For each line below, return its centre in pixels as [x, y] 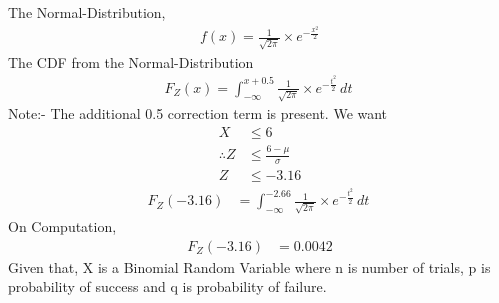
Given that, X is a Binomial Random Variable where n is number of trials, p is [249, 266]
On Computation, [62, 226]
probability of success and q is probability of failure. [167, 286]
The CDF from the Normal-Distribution [131, 61]
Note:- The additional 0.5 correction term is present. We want [198, 113]
